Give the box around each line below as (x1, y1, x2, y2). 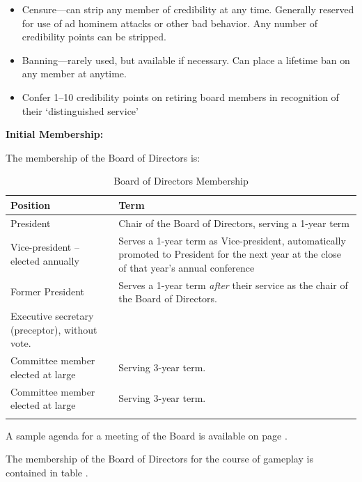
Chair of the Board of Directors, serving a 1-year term (118, 215, 350, 230)
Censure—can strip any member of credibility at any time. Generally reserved (22, 2, 354, 16)
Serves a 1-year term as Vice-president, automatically (118, 233, 346, 247)
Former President (10, 284, 84, 299)
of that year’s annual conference (118, 260, 255, 274)
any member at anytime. (22, 66, 127, 81)
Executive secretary (10, 309, 94, 323)
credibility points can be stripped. (22, 29, 166, 44)
